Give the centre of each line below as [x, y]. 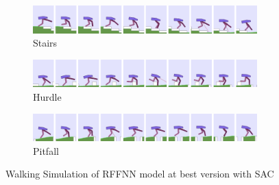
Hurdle [47, 97]
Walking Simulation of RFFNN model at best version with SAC [140, 174]
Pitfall [46, 150]
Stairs [45, 43]
